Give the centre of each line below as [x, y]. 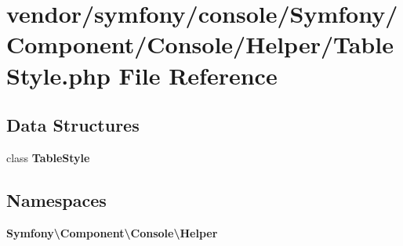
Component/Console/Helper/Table [200, 44]
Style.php [58, 75]
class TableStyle [48, 157]
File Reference [198, 75]
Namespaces [56, 199]
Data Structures [73, 125]
